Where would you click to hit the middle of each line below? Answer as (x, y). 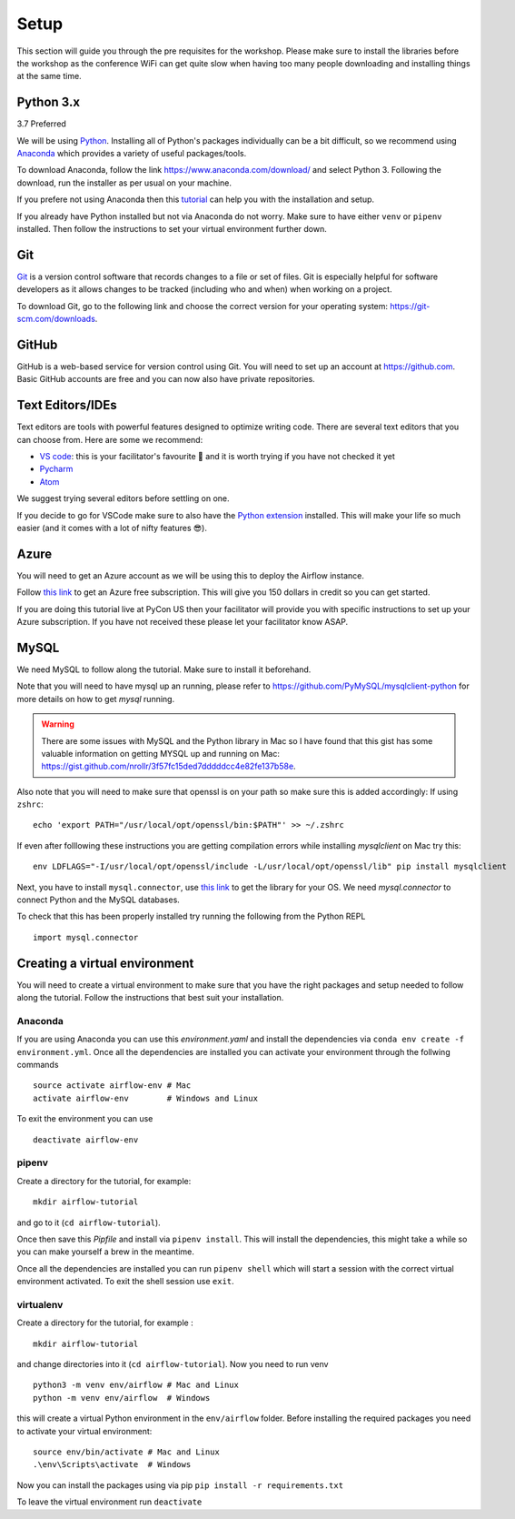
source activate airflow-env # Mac (112, 1086)
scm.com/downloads (56, 319)
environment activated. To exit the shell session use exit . (126, 1282)
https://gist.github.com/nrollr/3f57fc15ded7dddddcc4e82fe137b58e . (168, 766)
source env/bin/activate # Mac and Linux (126, 1452)
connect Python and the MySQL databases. (99, 900)
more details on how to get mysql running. (96, 699)
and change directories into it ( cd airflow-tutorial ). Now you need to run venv (173, 1364)
